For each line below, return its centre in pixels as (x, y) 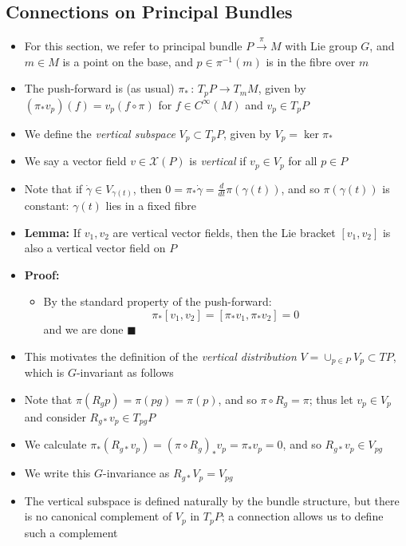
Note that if (53, 188)
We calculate (55, 444)
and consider (55, 416)
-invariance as (136, 473)
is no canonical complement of (98, 516)
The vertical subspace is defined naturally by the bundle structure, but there (212, 500)
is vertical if (218, 161)
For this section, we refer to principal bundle (133, 45)
